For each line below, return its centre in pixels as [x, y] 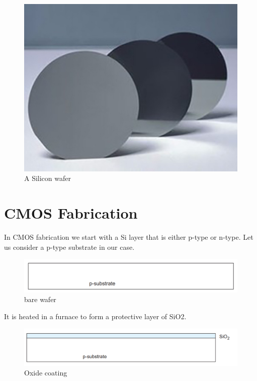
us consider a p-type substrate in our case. [69, 247]
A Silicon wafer [48, 178]
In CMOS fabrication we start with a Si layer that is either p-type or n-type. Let [129, 236]
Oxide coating [46, 373]
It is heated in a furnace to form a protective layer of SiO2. [95, 316]
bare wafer [40, 299]
